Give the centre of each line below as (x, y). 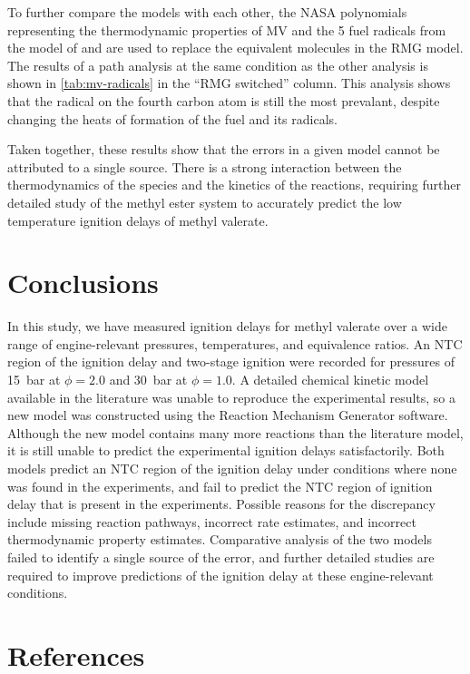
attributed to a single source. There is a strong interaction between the (205, 166)
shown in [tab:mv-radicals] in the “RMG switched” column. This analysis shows (229, 83)
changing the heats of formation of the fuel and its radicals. (172, 118)
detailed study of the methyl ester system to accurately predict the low (205, 202)
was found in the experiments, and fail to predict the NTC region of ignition (220, 486)
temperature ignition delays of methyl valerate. (138, 220)
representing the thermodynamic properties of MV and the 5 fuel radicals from (227, 29)
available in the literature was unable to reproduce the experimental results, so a (232, 397)
